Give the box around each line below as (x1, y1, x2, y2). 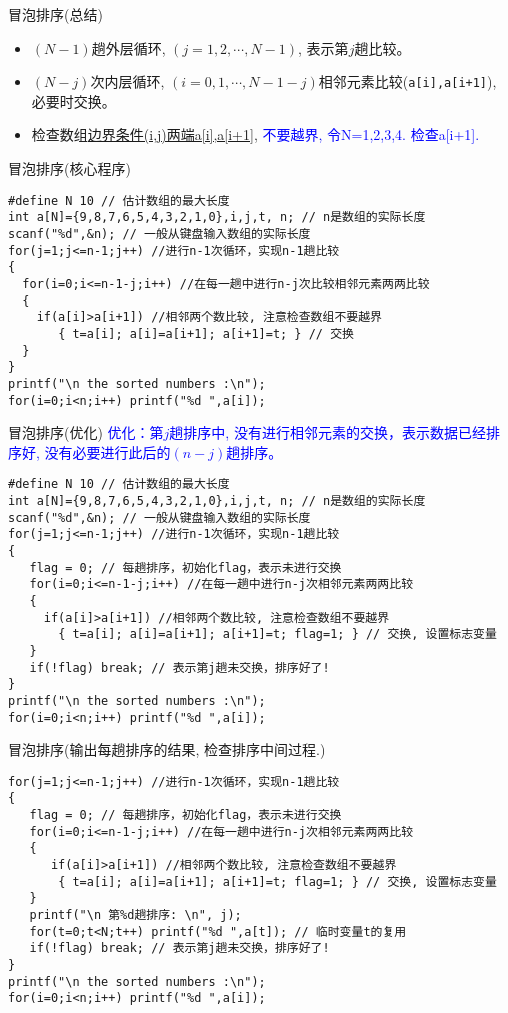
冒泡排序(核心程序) (8, 158, 131, 179)
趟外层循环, (91, 37, 166, 58)
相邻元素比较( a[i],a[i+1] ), (318, 71, 497, 92)
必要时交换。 (31, 90, 116, 111)
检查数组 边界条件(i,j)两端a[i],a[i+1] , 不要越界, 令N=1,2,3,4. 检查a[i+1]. (31, 124, 480, 145)
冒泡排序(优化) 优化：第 (8, 422, 164, 443)
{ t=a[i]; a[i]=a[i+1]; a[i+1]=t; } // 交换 (58, 326, 354, 341)
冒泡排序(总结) (8, 4, 103, 24)
